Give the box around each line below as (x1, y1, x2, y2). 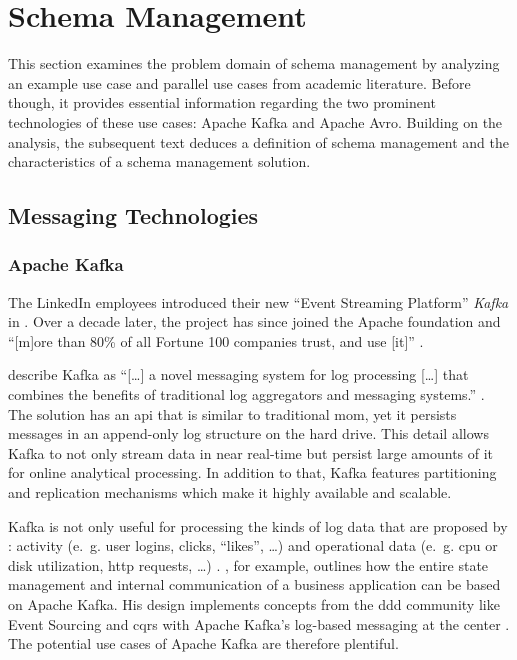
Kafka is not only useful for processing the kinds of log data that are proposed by (8, 515, 508, 536)
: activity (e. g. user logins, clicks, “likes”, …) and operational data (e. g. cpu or (8, 535, 498, 556)
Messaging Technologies (8, 200, 259, 231)
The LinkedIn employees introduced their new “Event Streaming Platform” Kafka (8, 291, 509, 312)
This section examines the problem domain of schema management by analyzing (8, 53, 500, 74)
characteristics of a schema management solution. (8, 151, 311, 172)
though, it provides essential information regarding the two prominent (8, 92, 436, 113)
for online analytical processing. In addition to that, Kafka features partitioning (8, 462, 497, 483)
